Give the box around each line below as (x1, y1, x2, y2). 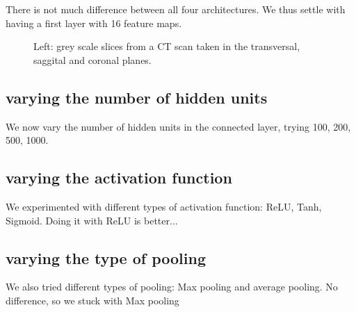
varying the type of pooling (6, 247, 206, 268)
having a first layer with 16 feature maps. (6, 15, 182, 30)
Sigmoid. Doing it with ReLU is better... (6, 213, 178, 227)
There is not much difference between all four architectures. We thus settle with (6, 2, 346, 16)
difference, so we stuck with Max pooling (6, 293, 179, 307)
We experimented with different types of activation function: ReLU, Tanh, (6, 199, 322, 213)
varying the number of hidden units (6, 86, 268, 108)
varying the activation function (6, 167, 232, 188)
